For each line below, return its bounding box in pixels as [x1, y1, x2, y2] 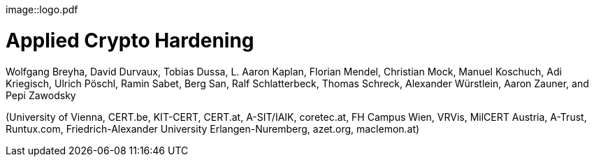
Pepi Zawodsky [6, 89, 76, 101]
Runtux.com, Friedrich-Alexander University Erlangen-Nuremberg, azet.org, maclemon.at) [6, 122, 420, 135]
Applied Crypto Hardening [6, 28, 254, 52]
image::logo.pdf [6, 3, 78, 15]
